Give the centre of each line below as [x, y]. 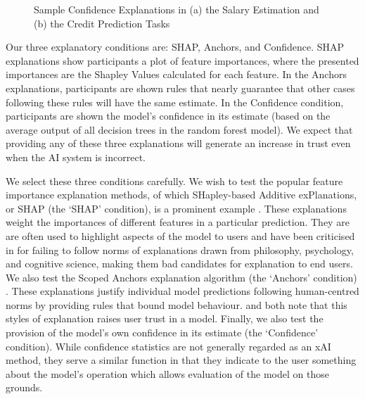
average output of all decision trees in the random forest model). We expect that [179, 129]
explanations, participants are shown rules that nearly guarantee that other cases [180, 88]
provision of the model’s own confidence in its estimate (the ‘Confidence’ [162, 332]
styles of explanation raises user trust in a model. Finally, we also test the [165, 318]
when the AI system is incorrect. [76, 157]
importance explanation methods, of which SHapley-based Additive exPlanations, [181, 195]
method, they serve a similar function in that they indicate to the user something [181, 360]
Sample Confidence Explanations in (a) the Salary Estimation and [177, 9]
